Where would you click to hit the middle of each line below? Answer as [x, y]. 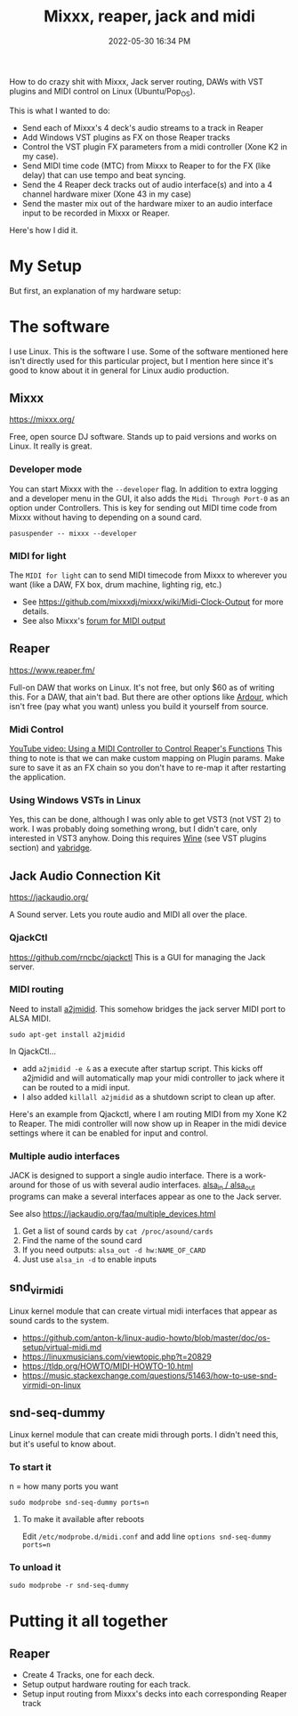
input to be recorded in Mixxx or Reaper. [96, 213]
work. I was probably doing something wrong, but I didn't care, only [133, 829]
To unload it [35, 1566]
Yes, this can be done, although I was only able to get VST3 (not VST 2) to [145, 820]
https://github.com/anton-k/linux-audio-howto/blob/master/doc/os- [146, 1338]
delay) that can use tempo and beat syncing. [104, 174]
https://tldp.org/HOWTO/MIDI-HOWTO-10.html [108, 1366]
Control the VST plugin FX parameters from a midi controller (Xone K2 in [154, 146]
